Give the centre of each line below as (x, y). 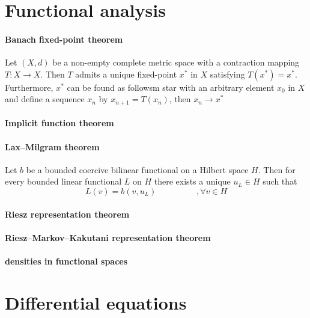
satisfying (227, 74)
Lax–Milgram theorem (52, 146)
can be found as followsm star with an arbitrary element (171, 87)
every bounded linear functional (63, 181)
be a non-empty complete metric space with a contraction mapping (176, 62)
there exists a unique (192, 181)
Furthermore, (29, 87)
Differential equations (96, 302)
